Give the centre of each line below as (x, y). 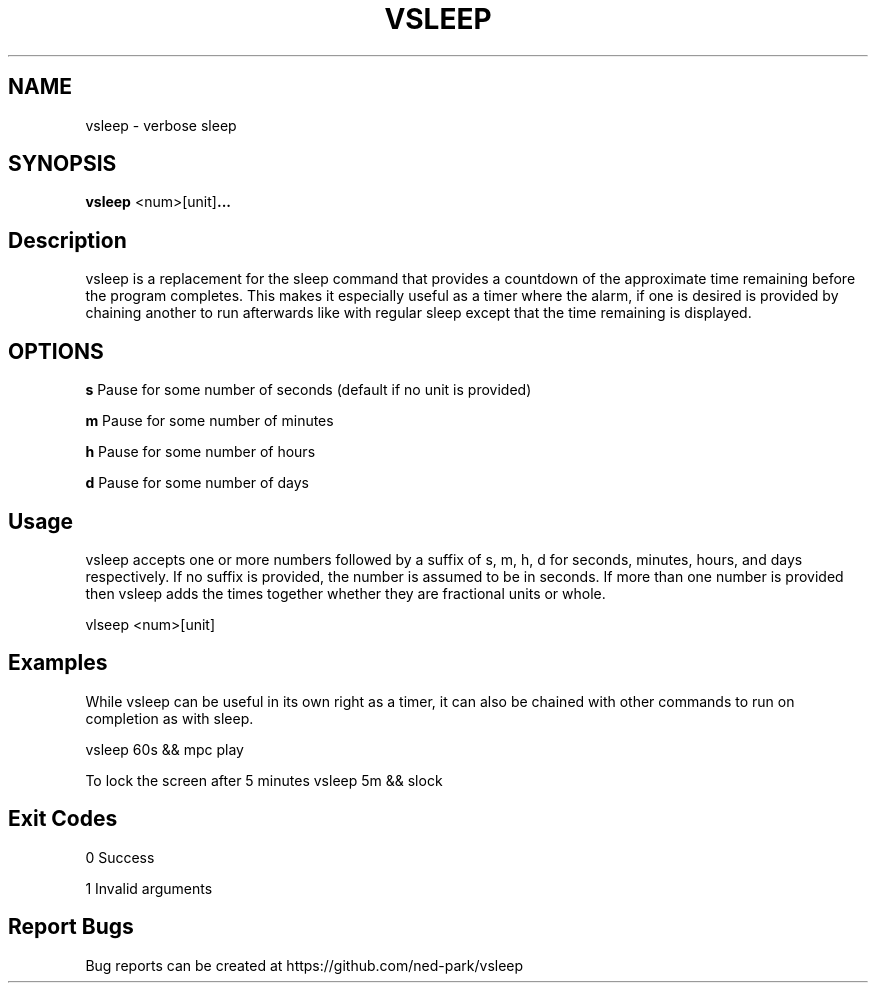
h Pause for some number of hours (200, 452)
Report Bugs (71, 927)
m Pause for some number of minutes (209, 421)
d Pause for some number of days (197, 483)
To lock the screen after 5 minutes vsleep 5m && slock (264, 780)
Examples (58, 663)
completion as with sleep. (169, 718)
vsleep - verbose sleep (161, 125)
